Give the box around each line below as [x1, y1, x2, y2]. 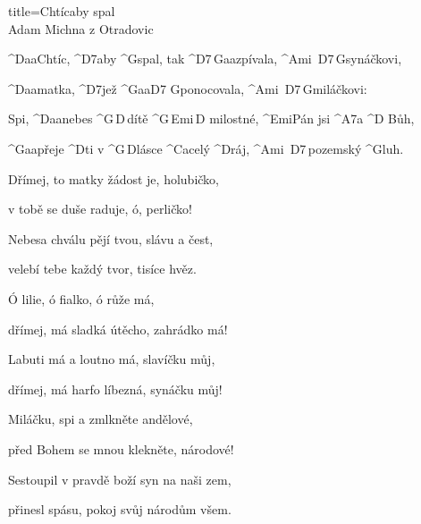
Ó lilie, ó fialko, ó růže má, [8, 289, 155, 308]
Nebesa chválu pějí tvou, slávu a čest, [8, 229, 214, 248]
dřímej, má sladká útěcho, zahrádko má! [8, 319, 228, 338]
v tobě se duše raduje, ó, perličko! [8, 199, 192, 218]
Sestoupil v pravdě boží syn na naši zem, [8, 469, 232, 488]
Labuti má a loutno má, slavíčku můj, [8, 350, 215, 368]
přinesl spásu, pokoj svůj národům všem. [8, 500, 232, 519]
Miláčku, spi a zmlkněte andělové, [8, 410, 193, 428]
